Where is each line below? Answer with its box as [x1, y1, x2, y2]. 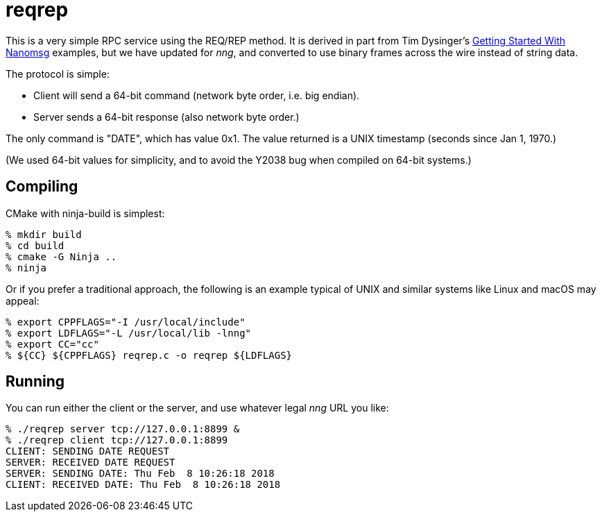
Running [6, 373, 65, 391]
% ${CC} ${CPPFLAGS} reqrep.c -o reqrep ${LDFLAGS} [6, 349, 293, 361]
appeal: [6, 294, 40, 307]
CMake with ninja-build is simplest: [6, 207, 165, 219]
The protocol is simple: [6, 67, 110, 80]
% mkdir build [6, 228, 82, 240]
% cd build [6, 239, 64, 251]
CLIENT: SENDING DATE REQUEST [6, 446, 170, 457]
